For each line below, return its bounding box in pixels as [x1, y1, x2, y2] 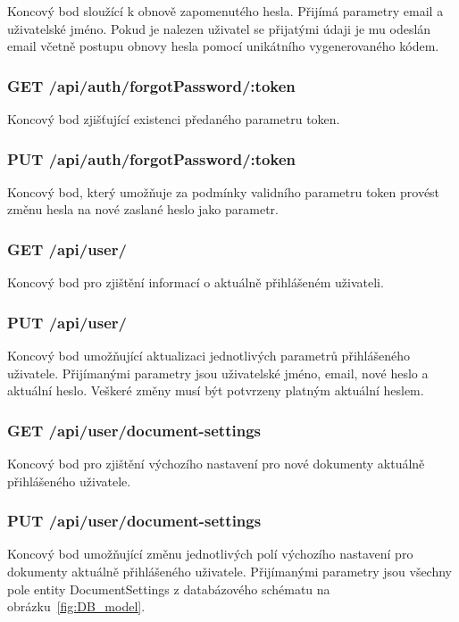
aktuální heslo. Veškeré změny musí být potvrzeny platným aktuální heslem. [7, 381, 424, 400]
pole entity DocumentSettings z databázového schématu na [7, 579, 330, 598]
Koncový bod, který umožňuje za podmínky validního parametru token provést [7, 182, 440, 201]
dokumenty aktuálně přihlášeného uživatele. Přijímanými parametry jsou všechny [7, 562, 453, 581]
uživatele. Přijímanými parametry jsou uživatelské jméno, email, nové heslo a [7, 363, 429, 382]
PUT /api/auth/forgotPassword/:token [7, 147, 296, 170]
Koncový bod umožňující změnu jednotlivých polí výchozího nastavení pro [7, 544, 413, 563]
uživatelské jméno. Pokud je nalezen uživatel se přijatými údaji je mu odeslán [7, 19, 431, 37]
